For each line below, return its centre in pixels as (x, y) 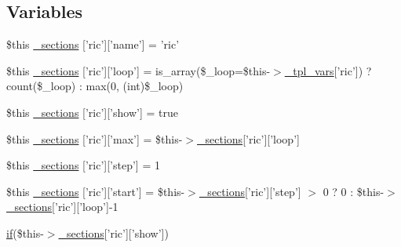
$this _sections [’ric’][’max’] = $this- (95, 138)
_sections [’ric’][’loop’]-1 (62, 207)
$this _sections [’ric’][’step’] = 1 (83, 165)
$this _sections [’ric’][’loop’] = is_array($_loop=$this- (139, 70)
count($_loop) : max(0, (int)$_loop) (95, 86)
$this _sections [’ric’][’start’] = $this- (96, 191)
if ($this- (25, 232)
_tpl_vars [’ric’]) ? (328, 70)
